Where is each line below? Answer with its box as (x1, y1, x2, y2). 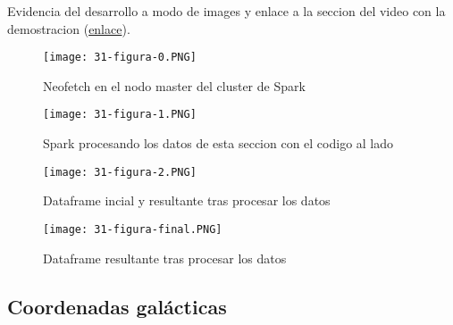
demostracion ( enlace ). (7, 19, 130, 37)
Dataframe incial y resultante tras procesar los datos (43, 191, 331, 210)
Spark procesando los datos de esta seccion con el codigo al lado (43, 134, 394, 153)
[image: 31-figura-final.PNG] (43, 222, 222, 236)
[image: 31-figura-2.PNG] (43, 165, 197, 179)
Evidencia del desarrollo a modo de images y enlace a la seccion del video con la (7, 2, 446, 20)
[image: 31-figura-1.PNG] (43, 108, 197, 121)
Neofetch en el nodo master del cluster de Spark (43, 76, 306, 95)
